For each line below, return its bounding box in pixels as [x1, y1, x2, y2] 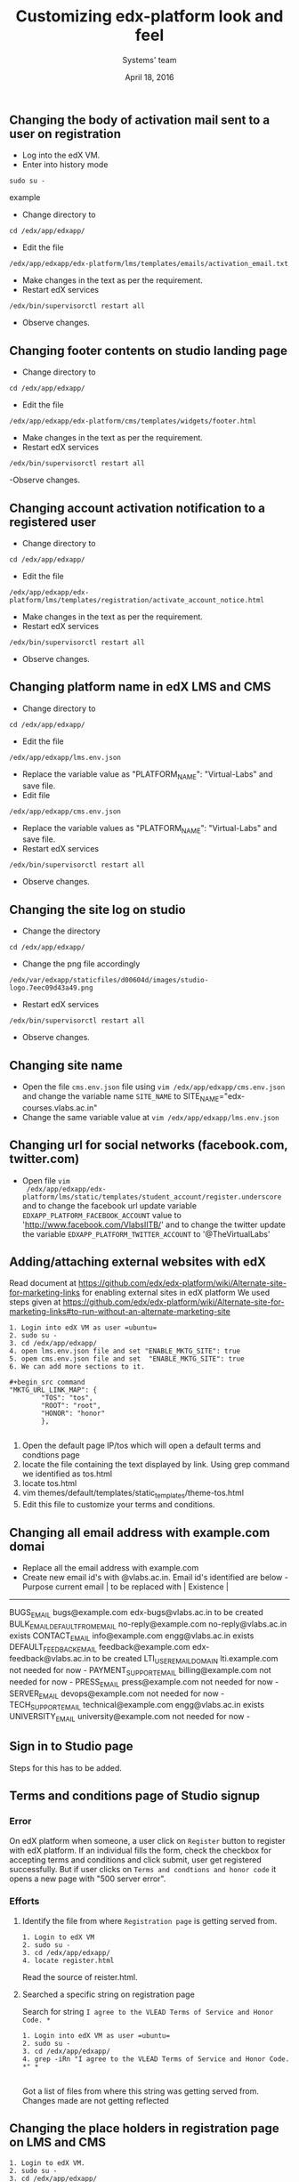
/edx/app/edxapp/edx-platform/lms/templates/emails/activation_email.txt [9, 260, 289, 269]
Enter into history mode [21, 159, 109, 170]
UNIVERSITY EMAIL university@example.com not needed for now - [9, 1711, 251, 1724]
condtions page [21, 1450, 80, 1460]
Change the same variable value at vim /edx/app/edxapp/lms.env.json [21, 1111, 279, 1122]
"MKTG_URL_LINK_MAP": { [9, 1386, 98, 1394]
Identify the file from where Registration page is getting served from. [21, 1915, 278, 1926]
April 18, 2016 [124, 71, 175, 82]
